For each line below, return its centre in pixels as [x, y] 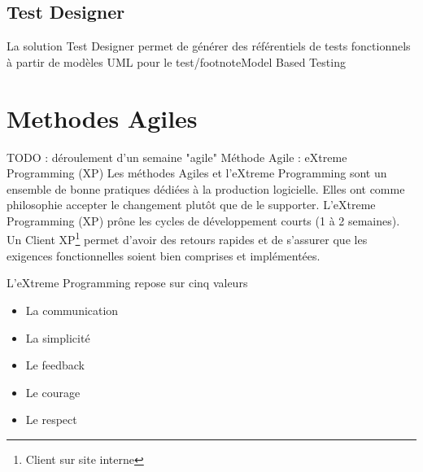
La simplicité [58, 337]
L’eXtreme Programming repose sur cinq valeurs [127, 283]
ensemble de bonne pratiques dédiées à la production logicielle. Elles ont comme [206, 188]
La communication [72, 310]
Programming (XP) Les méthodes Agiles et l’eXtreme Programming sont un [197, 173]
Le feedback [55, 365]
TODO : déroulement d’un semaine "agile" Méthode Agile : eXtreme [177, 157]
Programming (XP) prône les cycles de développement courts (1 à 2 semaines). [203, 220]
